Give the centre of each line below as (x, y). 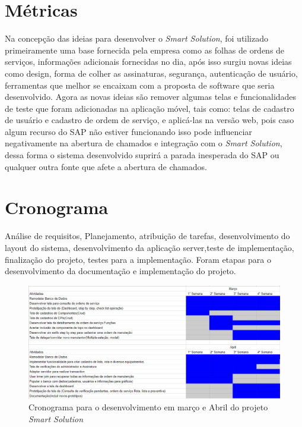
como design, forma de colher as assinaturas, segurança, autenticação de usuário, (151, 73)
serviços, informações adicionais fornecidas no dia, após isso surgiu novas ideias (148, 62)
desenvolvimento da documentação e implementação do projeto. (120, 271)
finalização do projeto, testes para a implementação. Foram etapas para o (138, 259)
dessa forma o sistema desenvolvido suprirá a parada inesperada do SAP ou (142, 155)
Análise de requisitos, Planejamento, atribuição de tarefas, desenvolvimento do (147, 236)
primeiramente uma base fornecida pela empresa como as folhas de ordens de (145, 50)
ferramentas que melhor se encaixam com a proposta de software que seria (140, 85)
